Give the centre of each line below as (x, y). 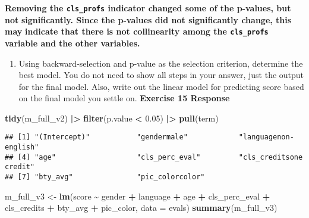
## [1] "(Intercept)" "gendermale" (96, 137)
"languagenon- (266, 137)
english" (22, 147)
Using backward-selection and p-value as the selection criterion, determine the (161, 63)
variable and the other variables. (72, 43)
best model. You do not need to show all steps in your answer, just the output (161, 75)
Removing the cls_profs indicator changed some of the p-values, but (148, 8)
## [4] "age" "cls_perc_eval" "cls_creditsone (154, 157)
